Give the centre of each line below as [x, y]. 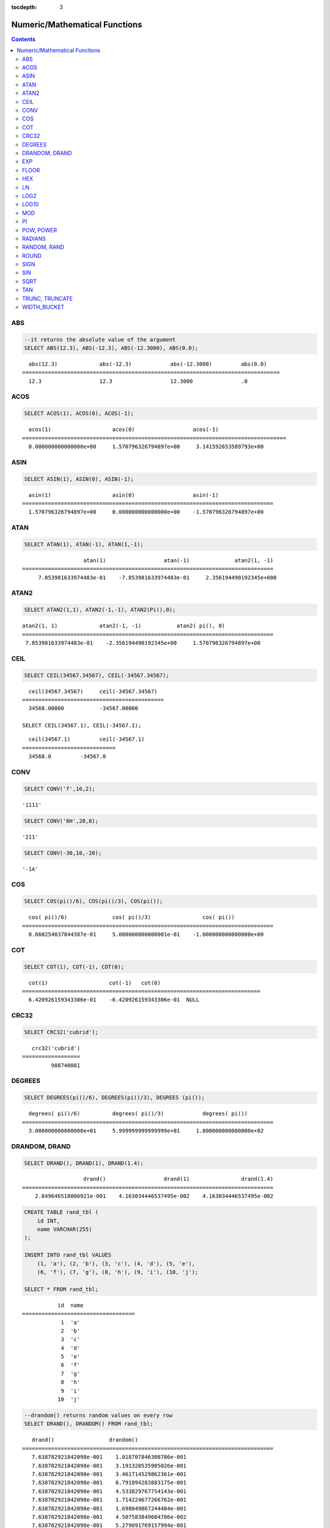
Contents [24, 39]
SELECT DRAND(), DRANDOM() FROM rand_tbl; [89, 1424]
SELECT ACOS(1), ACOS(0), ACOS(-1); [79, 413]
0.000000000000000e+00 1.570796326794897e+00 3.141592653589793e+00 [146, 447]
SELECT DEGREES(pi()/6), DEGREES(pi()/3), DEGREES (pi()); [114, 1098]
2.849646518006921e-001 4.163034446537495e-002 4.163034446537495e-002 [154, 1196]
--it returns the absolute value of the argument [100, 340]
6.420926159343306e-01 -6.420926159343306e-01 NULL [114, 1000]
